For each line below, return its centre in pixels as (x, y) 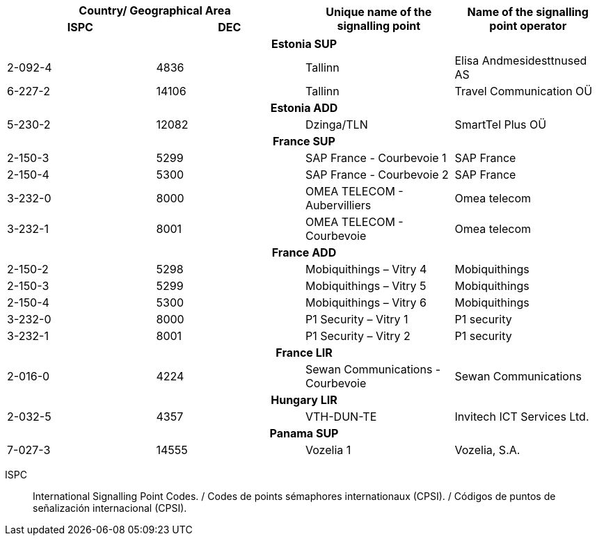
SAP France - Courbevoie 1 (376, 158)
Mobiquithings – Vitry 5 (366, 286)
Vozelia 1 (328, 450)
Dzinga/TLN (337, 124)
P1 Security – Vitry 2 (358, 336)
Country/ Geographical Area (155, 10)
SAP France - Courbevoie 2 (377, 175)
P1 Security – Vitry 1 (357, 319)
